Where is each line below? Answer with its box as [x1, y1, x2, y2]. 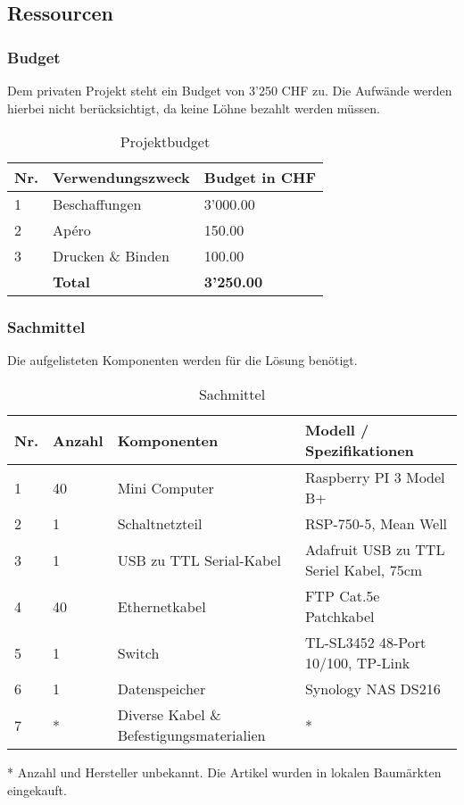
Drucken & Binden [53, 245, 170, 267]
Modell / [304, 419, 369, 440]
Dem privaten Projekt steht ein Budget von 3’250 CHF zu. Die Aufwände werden [7, 81, 452, 99]
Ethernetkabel [117, 595, 206, 617]
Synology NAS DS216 [304, 678, 441, 699]
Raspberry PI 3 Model [304, 467, 445, 487]
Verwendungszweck [53, 167, 190, 188]
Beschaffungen [53, 194, 142, 215]
